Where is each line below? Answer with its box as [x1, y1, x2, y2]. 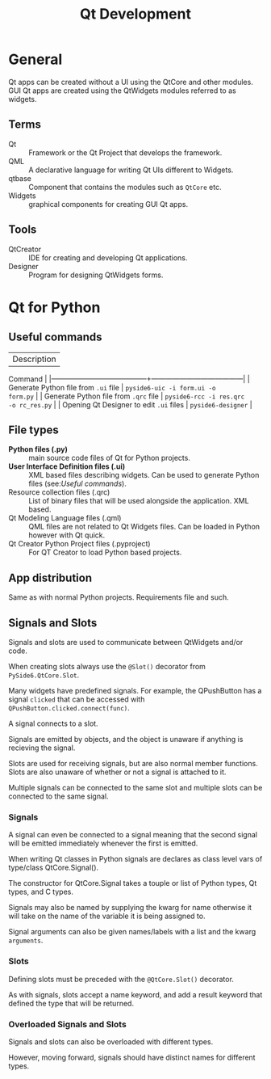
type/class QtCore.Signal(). [8, 862, 99, 873]
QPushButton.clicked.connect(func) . [8, 703, 131, 712]
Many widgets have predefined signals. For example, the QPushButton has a [8, 686, 262, 695]
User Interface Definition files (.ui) [8, 462, 126, 471]
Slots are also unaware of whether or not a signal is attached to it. [8, 767, 227, 777]
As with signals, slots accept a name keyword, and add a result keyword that [8, 989, 263, 999]
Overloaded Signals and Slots [8, 1018, 127, 1030]
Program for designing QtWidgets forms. [28, 270, 164, 280]
